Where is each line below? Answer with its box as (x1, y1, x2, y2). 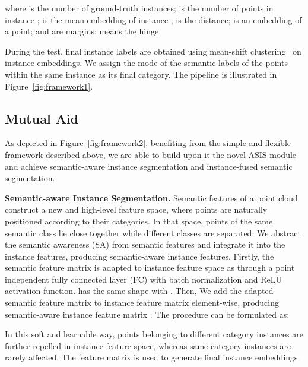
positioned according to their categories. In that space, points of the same (5, 214, 273, 227)
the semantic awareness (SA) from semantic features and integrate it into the (5, 238, 285, 251)
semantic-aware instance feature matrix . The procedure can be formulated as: (5, 308, 290, 320)
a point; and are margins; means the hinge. (5, 25, 161, 37)
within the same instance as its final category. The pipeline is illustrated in (5, 68, 277, 80)
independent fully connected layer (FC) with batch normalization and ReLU (5, 273, 282, 285)
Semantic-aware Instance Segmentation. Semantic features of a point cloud (5, 191, 298, 204)
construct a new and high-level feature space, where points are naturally (5, 203, 268, 216)
